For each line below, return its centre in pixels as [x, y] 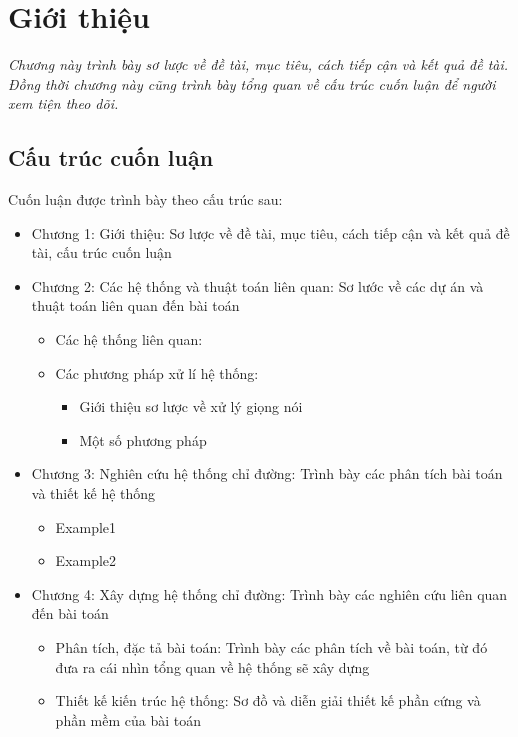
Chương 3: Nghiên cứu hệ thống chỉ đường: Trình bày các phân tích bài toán [267, 473]
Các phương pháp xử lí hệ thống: [157, 372]
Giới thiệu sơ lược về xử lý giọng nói [191, 406]
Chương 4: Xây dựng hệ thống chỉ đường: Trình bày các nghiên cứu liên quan [269, 593]
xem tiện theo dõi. [63, 103]
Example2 [86, 560]
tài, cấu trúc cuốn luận [101, 252]
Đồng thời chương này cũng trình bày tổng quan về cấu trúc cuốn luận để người [252, 83]
